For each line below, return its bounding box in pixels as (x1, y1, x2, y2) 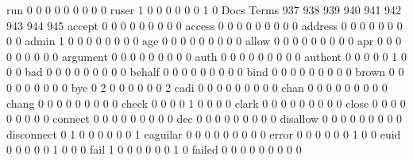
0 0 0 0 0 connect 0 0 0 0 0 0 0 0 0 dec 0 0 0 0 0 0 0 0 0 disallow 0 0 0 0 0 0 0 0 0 (6, 110, 403, 127)
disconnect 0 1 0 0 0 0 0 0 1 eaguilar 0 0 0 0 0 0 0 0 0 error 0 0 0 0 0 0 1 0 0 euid (6, 125, 401, 142)
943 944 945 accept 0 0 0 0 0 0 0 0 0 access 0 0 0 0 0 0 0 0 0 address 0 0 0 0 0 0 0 (6, 17, 403, 33)
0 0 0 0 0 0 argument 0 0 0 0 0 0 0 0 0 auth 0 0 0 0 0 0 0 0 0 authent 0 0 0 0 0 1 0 (6, 48, 407, 64)
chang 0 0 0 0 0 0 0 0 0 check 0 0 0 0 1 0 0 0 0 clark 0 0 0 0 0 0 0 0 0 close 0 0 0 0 (6, 94, 406, 111)
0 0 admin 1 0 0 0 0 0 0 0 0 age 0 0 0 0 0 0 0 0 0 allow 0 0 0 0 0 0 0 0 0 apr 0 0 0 (6, 32, 402, 49)
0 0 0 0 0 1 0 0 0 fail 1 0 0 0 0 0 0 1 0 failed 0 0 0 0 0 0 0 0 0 (6, 141, 302, 158)
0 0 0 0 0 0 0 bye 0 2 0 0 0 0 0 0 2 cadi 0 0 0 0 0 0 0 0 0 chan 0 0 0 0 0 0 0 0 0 (6, 78, 388, 95)
